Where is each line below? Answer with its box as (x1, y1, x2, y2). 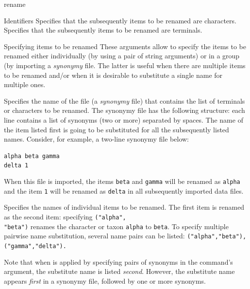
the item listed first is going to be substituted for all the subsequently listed (4, 124, 229, 134)
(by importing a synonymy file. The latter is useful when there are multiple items (4, 60, 246, 70)
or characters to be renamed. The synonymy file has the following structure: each (4, 105, 245, 115)
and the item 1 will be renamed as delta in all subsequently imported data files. (4, 185, 244, 196)
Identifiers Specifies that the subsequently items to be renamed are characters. (4, 15, 236, 25)
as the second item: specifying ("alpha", (4, 211, 126, 221)
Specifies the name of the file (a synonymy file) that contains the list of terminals (4, 95, 245, 106)
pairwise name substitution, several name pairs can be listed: (4, 231, 185, 241)
